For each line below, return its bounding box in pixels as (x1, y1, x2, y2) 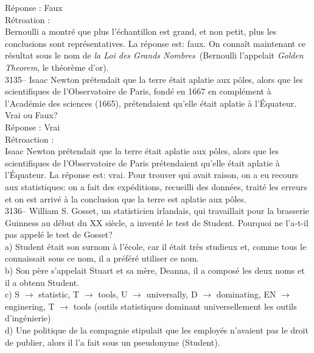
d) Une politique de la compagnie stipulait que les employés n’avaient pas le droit (5, 324, 309, 337)
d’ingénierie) (5, 312, 51, 324)
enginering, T (5, 299, 55, 312)
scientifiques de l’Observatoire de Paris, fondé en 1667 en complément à (5, 85, 271, 98)
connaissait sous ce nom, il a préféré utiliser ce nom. (5, 252, 199, 265)
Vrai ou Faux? (5, 109, 58, 121)
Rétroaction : (5, 132, 54, 145)
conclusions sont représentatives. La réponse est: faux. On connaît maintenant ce (5, 37, 306, 49)
